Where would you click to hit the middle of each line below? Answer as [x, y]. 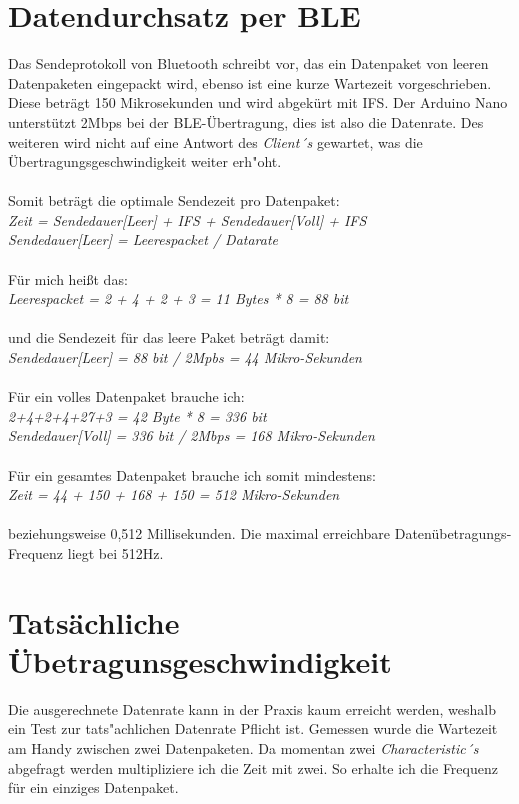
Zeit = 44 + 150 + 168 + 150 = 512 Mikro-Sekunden [174, 494]
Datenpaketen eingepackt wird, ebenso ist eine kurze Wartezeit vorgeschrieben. [250, 82]
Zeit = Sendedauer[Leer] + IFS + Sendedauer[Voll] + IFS [187, 219]
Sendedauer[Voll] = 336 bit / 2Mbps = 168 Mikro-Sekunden [191, 435]
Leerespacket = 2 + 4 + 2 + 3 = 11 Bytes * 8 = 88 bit [178, 298]
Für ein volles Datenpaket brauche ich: [126, 396]
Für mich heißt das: [68, 278]
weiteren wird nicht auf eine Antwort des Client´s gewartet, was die [215, 141]
